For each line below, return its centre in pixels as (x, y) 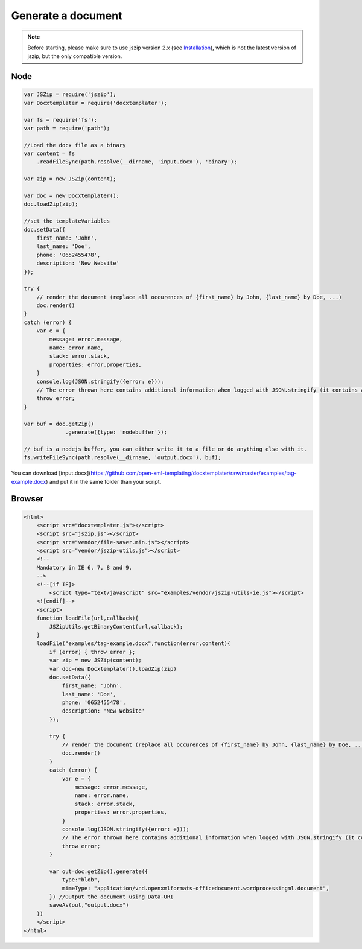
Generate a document (67, 16)
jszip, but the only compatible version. (75, 56)
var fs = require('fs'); (61, 120)
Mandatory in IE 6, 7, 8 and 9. (84, 567)
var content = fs (49, 154)
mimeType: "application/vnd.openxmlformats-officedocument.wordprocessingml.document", (195, 888)
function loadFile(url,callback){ (87, 618)
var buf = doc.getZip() (59, 424)
